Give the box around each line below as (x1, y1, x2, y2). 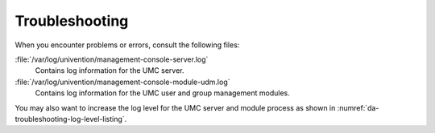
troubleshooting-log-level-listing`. (14, 114, 127, 123)
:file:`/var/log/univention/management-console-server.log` (14, 54, 209, 64)
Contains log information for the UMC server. (35, 66, 184, 75)
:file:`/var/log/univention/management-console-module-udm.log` (14, 77, 230, 87)
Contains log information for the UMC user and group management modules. (35, 88, 290, 98)
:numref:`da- (337, 103, 379, 112)
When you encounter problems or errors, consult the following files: (14, 40, 240, 50)
